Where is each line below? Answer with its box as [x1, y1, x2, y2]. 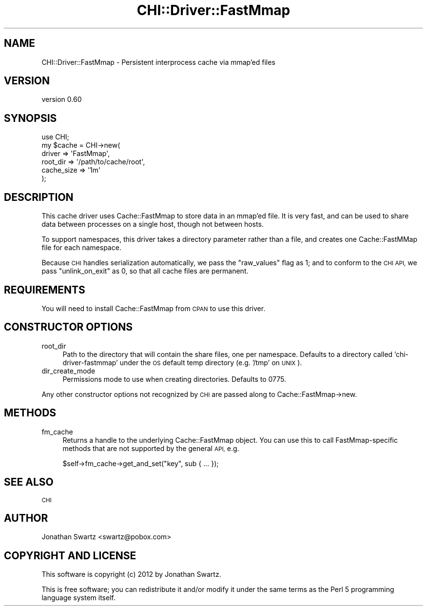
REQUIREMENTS [4, 283, 85, 296]
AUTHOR [4, 512, 48, 524]
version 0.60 [41, 95, 82, 104]
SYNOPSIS [4, 112, 57, 124]
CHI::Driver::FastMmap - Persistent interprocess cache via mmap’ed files [41, 58, 275, 66]
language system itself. [41, 593, 116, 602]
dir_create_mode [41, 366, 96, 375]
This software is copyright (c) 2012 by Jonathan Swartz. [41, 570, 221, 579]
